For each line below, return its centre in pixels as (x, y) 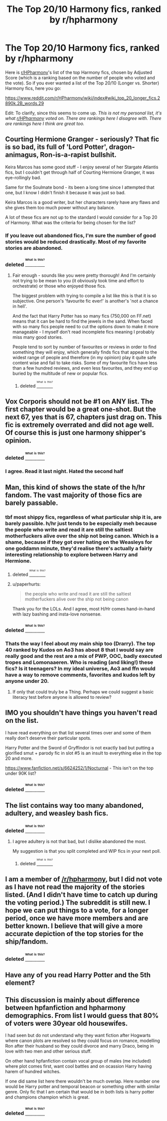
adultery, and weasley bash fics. (57, 813)
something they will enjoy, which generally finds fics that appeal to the (84, 352)
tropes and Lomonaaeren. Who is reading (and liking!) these (79, 662)
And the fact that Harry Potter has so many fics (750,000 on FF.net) (82, 316)
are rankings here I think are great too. (45, 123)
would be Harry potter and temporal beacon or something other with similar (83, 1087)
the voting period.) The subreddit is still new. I (78, 903)
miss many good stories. (38, 337)
